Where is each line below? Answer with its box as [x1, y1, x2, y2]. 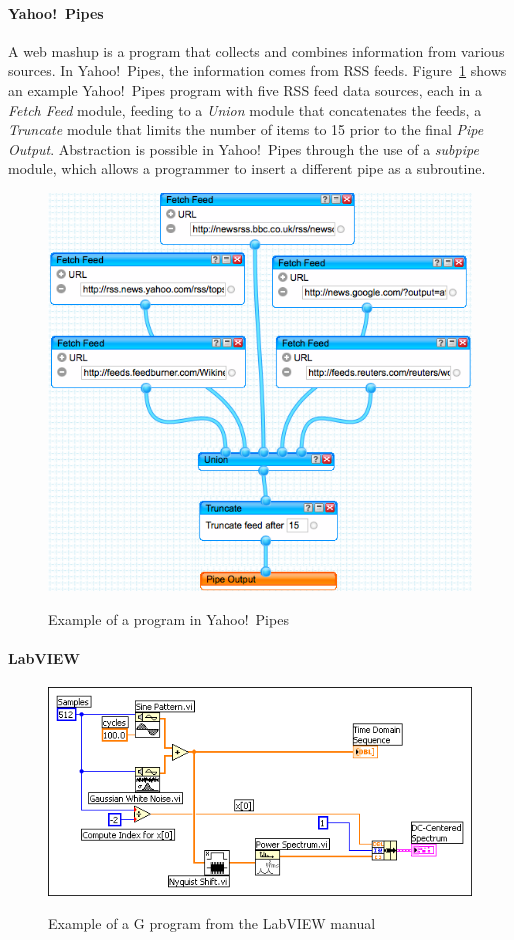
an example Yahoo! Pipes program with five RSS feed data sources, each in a [8, 79, 483, 100]
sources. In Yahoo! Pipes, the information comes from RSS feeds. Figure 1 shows [8, 60, 507, 81]
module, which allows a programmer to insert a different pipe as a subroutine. [8, 158, 486, 179]
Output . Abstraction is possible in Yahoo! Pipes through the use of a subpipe [8, 138, 479, 159]
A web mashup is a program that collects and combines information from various [8, 40, 505, 61]
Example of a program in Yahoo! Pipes [48, 609, 289, 630]
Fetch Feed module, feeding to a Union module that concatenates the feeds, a [8, 99, 482, 120]
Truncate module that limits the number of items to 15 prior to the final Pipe [8, 119, 484, 140]
